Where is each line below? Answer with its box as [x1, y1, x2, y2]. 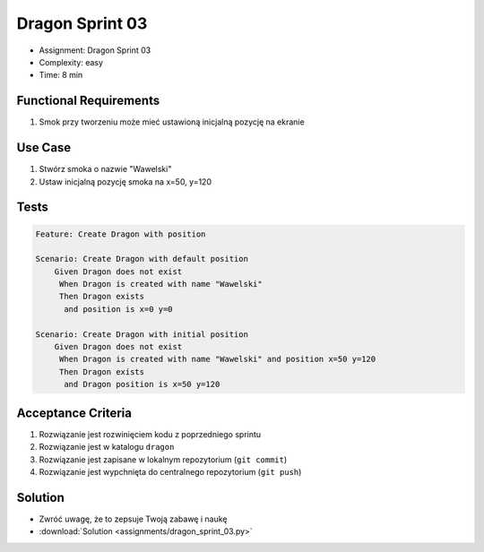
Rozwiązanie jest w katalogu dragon [39, 442, 175, 453]
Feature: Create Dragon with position [35, 229, 206, 239]
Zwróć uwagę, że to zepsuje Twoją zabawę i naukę [39, 513, 228, 524]
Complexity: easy [39, 56, 103, 67]
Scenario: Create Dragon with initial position [35, 329, 248, 340]
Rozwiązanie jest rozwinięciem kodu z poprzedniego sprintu [39, 428, 262, 439]
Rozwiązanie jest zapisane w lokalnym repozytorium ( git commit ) [39, 453, 288, 465]
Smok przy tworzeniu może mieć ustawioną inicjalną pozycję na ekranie [39, 116, 305, 127]
